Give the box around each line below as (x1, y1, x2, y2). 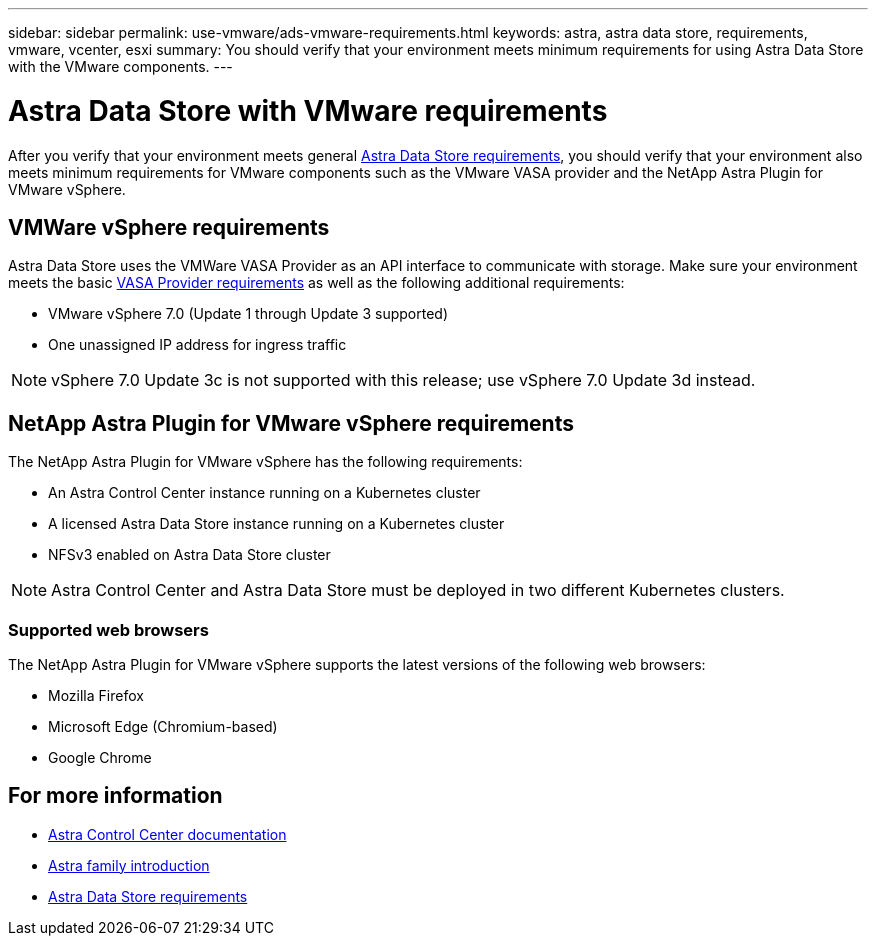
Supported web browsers (8, 619, 209, 640)
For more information (8, 783, 223, 809)
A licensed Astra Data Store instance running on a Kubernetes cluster (48, 515, 505, 533)
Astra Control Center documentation (48, 825, 287, 843)
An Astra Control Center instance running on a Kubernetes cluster (48, 484, 481, 502)
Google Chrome (48, 748, 152, 766)
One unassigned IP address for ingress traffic (48, 336, 347, 354)
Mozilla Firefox (48, 686, 144, 704)
